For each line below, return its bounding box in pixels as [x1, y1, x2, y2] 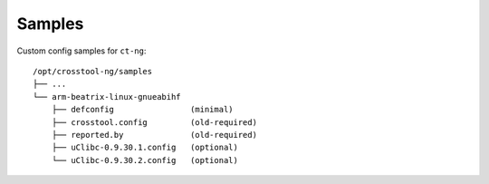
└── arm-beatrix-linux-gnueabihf [33, 92, 181, 102]
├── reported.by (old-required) [51, 130, 258, 140]
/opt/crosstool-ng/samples [33, 66, 153, 76]
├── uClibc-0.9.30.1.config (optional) [51, 142, 239, 153]
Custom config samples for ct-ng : [16, 45, 147, 56]
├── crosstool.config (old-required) [51, 117, 258, 127]
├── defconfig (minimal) [51, 104, 235, 115]
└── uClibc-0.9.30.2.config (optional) [51, 155, 239, 165]
